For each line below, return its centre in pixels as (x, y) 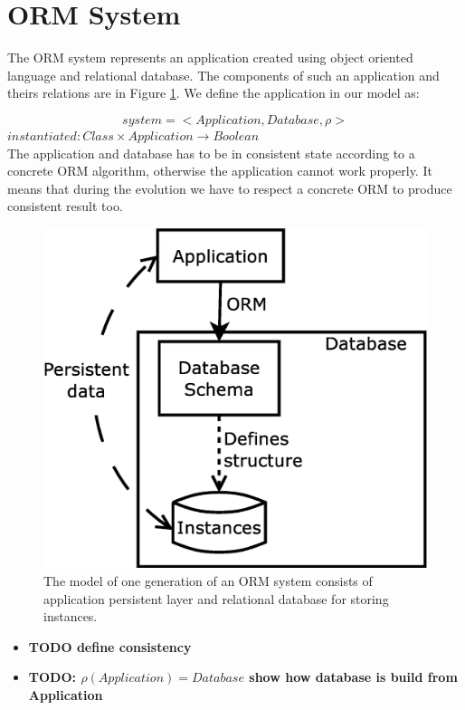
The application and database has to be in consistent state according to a (211, 153)
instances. (71, 616)
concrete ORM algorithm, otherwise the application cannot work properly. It (220, 171)
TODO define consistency (110, 646)
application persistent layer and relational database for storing (216, 598)
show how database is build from (353, 677)
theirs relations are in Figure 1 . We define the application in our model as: (214, 93)
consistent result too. (65, 206)
